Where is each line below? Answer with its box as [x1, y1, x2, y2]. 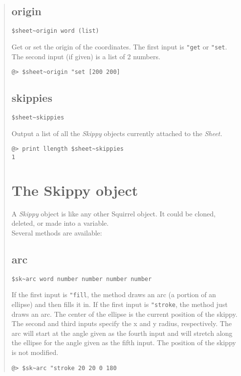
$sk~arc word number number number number [11, 275, 152, 282]
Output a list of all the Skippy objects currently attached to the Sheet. [11, 128, 222, 138]
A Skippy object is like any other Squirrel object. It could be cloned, [11, 208, 216, 218]
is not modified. [11, 347, 59, 357]
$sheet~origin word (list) [11, 27, 99, 35]
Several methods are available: [11, 227, 102, 237]
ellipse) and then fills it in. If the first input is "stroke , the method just [11, 299, 228, 309]
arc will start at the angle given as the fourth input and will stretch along [11, 328, 233, 338]
